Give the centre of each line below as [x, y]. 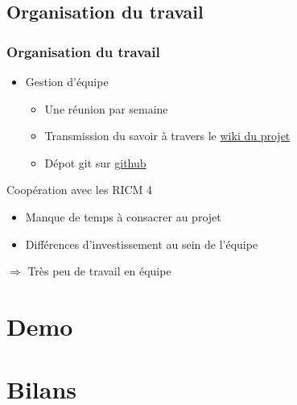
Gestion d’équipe [67, 81]
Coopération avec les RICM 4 [80, 190]
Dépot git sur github [95, 162]
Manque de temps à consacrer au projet [123, 216]
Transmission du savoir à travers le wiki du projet [167, 136]
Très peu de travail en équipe [99, 271]
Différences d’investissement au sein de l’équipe [142, 244]
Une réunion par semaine [106, 108]
